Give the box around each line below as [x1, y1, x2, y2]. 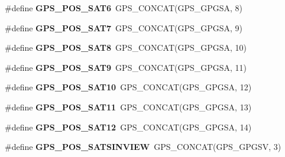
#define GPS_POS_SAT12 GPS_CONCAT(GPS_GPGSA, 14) [5, 120, 252, 133]
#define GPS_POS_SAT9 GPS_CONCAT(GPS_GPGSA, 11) [5, 61, 247, 73]
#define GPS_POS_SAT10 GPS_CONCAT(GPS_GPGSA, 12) [5, 81, 252, 93]
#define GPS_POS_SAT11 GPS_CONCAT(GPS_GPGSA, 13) [5, 100, 252, 113]
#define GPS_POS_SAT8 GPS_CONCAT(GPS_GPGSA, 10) [5, 41, 247, 54]
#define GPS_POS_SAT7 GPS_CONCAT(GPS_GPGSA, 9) [5, 21, 243, 34]
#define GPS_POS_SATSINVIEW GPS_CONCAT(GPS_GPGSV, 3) [5, 140, 281, 153]
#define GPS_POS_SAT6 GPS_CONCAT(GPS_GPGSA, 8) [5, 2, 243, 14]
